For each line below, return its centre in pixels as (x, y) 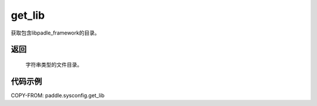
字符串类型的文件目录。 (54, 64)
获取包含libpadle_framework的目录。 (55, 33)
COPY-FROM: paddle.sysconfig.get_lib (58, 95)
